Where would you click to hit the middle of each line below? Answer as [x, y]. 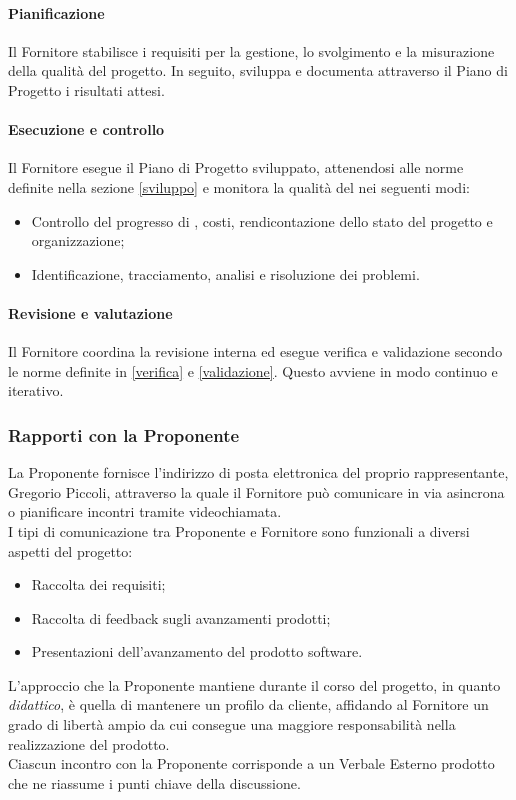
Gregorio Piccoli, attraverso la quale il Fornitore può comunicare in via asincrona [256, 491]
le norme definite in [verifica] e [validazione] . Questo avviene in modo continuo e [253, 370]
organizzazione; [78, 240]
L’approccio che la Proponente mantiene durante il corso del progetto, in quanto [254, 684]
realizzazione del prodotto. [89, 743]
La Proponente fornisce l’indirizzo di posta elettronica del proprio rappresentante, [258, 472]
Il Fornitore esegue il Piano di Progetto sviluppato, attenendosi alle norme [236, 167]
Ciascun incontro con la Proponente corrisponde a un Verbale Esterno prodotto [251, 763]
